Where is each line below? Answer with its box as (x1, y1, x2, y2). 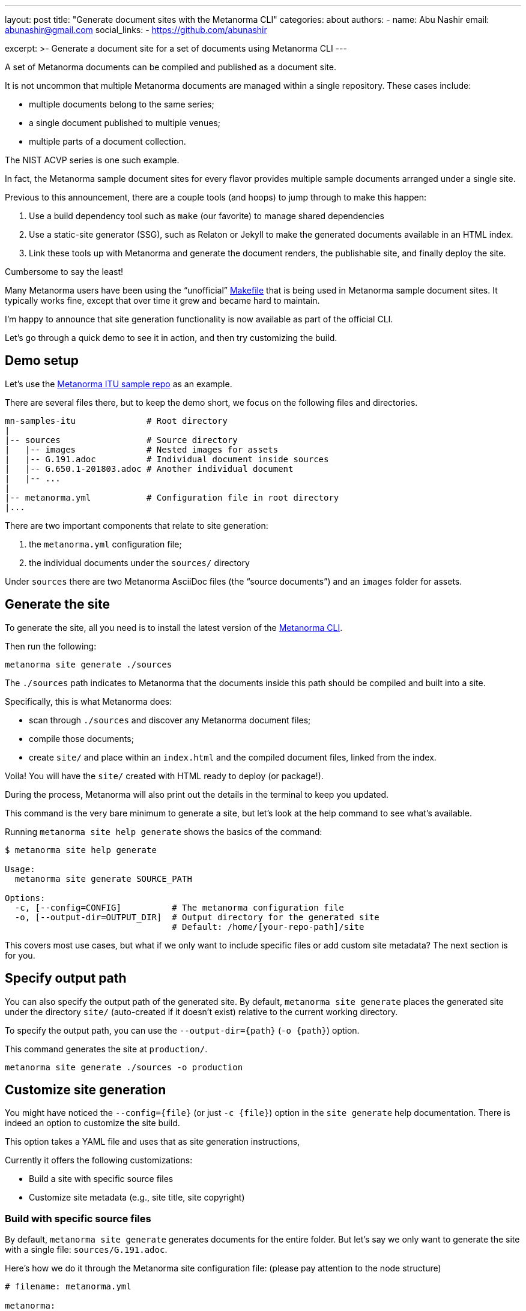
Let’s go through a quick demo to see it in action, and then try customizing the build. (5, 333, 337, 343)
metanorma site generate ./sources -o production (5, 1062, 243, 1072)
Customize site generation (5, 1082, 166, 1097)
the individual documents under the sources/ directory (29, 557, 250, 568)
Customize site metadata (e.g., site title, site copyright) (29, 1192, 245, 1203)
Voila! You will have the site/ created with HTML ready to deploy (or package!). (5, 770, 324, 781)
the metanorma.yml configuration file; (29, 538, 182, 549)
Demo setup (5, 353, 79, 369)
